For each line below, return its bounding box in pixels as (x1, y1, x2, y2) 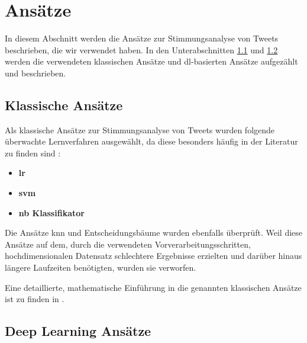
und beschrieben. (5, 66, 66, 79)
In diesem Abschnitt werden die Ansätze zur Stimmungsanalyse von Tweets (5, 32, 279, 44)
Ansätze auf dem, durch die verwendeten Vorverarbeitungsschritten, (5, 238, 251, 250)
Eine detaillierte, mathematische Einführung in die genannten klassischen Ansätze (5, 281, 302, 293)
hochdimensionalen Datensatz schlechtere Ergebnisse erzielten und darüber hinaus (5, 249, 302, 262)
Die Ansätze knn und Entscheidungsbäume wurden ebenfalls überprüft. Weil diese (5, 226, 303, 239)
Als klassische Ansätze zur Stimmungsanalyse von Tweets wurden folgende (5, 123, 275, 136)
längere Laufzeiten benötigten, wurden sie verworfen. (5, 261, 196, 274)
